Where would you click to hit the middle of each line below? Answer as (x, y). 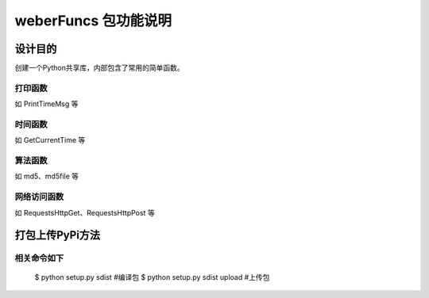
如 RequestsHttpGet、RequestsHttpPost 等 (85, 212)
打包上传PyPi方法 (58, 235)
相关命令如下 (39, 258)
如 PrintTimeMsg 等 (46, 104)
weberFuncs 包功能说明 (93, 21)
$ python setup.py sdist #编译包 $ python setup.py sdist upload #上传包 (152, 277)
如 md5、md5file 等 (47, 176)
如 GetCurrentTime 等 (50, 140)
